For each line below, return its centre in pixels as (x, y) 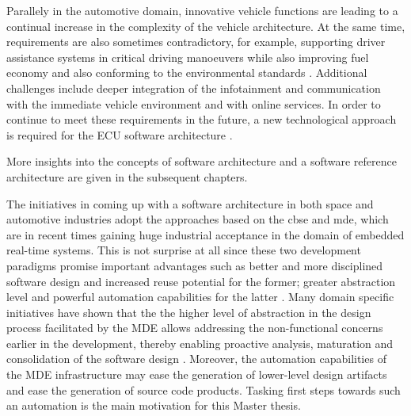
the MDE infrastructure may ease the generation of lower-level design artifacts (197, 374)
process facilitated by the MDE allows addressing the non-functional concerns (195, 328)
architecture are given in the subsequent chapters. (127, 176)
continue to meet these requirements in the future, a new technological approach (202, 119)
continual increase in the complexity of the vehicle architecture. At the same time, (206, 26)
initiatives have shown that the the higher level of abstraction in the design (189, 312)
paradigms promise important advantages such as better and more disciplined (195, 265)
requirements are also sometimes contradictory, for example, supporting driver (196, 42)
